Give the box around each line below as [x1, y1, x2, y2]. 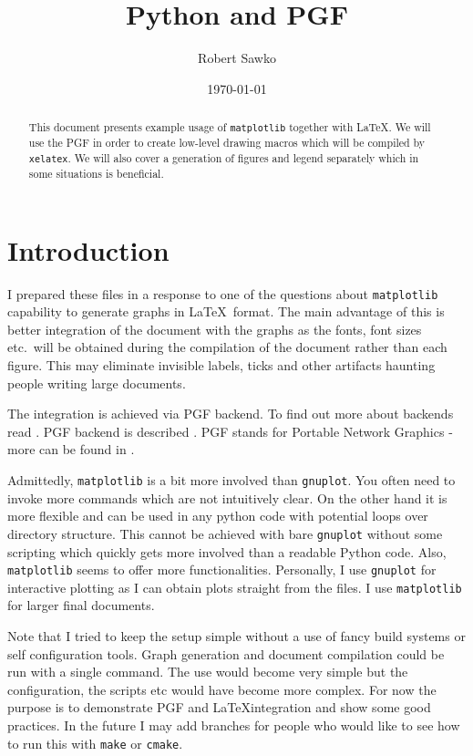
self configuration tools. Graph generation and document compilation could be [7, 644, 445, 663]
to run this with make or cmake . [7, 733, 183, 752]
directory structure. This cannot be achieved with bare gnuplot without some [7, 523, 443, 543]
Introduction [7, 231, 170, 268]
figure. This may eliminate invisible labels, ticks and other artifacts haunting [7, 356, 436, 375]
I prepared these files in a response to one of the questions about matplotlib [7, 284, 438, 303]
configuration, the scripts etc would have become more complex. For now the [7, 679, 437, 699]
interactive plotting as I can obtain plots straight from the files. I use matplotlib [7, 577, 462, 596]
